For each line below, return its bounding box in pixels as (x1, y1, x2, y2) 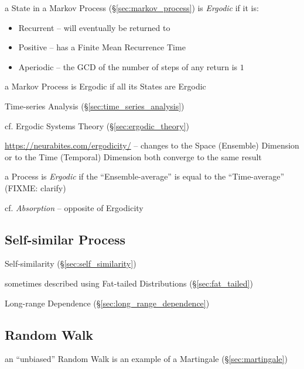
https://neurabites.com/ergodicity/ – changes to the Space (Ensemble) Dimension (5, 139, 299, 151)
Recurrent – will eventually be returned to (18, 21, 170, 33)
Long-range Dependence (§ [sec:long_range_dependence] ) (5, 296, 210, 309)
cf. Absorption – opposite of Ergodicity (5, 201, 144, 213)
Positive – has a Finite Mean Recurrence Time (18, 41, 186, 53)
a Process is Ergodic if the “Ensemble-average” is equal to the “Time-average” (5, 170, 285, 182)
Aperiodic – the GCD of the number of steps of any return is (18, 60, 238, 73)
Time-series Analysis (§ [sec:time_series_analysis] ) (5, 99, 185, 112)
